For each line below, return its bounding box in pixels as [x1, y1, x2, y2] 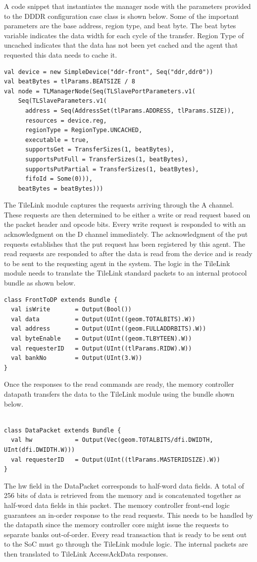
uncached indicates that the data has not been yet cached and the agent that [4, 40, 238, 50]
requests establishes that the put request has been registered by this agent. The [4, 238, 245, 249]
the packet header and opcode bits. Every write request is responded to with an [4, 219, 246, 229]
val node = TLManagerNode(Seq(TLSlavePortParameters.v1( [4, 87, 196, 95]
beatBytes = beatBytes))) [18, 185, 103, 192]
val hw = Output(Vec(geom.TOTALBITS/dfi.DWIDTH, [11, 436, 213, 444]
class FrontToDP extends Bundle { [4, 296, 118, 303]
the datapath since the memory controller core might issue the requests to [4, 519, 229, 530]
